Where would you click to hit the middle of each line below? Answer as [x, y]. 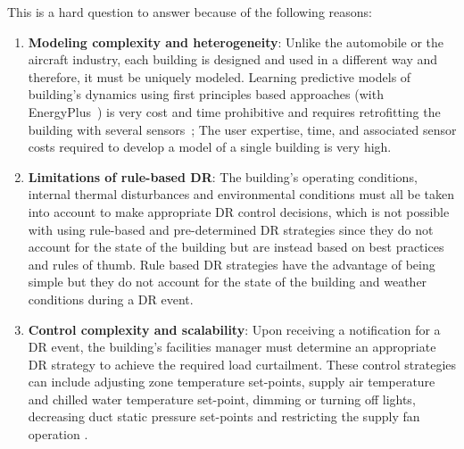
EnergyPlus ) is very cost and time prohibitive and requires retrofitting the [234, 111]
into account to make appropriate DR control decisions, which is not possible [239, 211]
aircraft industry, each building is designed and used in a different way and [233, 59]
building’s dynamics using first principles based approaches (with [206, 94]
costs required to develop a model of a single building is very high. [210, 147]
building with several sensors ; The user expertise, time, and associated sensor [242, 129]
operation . [58, 434]
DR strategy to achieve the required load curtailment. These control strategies [242, 364]
